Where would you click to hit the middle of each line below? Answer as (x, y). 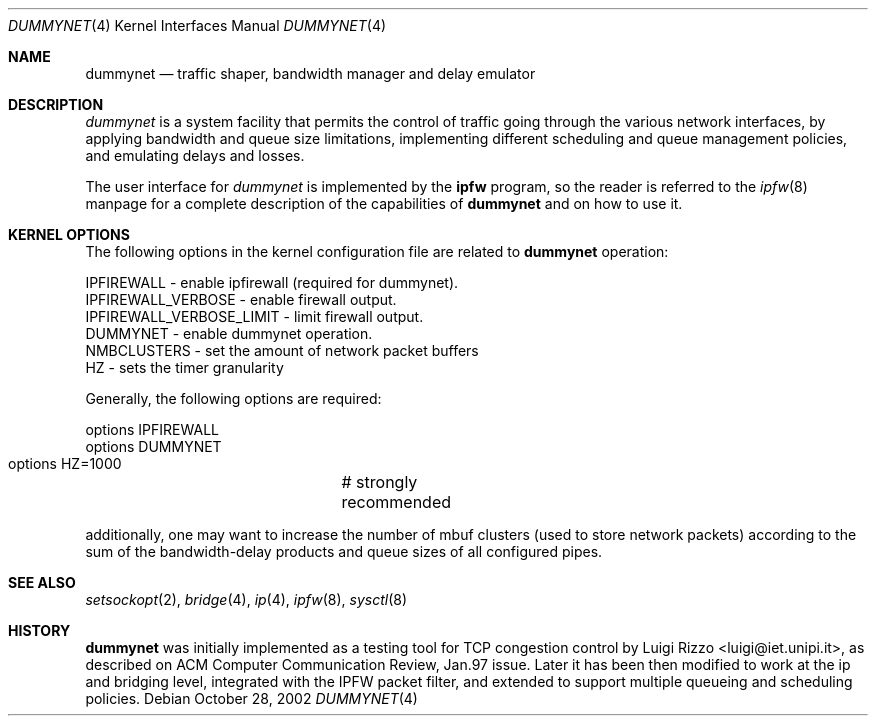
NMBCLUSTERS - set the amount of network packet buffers (282, 350)
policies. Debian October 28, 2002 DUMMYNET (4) (251, 698)
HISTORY (39, 630)
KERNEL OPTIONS (69, 234)
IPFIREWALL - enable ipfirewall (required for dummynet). (272, 282)
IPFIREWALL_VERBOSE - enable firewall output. (241, 299)
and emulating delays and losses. (195, 155)
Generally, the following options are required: (233, 398)
